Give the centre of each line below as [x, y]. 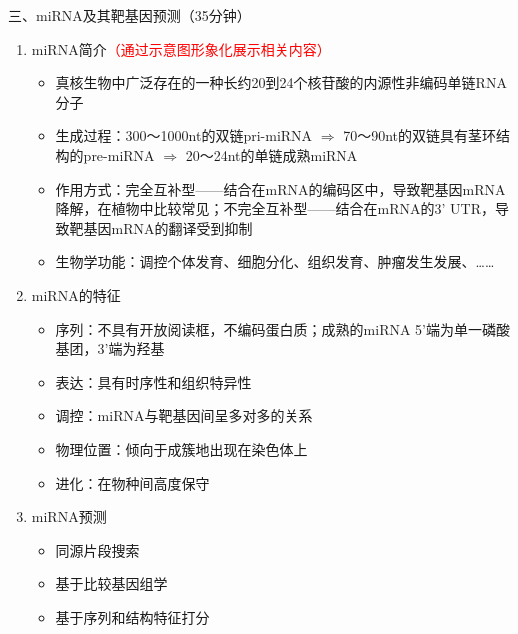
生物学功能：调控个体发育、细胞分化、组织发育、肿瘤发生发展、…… [275, 261]
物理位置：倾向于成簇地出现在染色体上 [181, 448]
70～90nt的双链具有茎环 [420, 135]
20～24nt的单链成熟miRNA [271, 154]
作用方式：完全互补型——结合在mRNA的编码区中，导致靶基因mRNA [280, 188]
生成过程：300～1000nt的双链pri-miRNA [184, 135]
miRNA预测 [69, 516]
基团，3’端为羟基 [110, 348]
